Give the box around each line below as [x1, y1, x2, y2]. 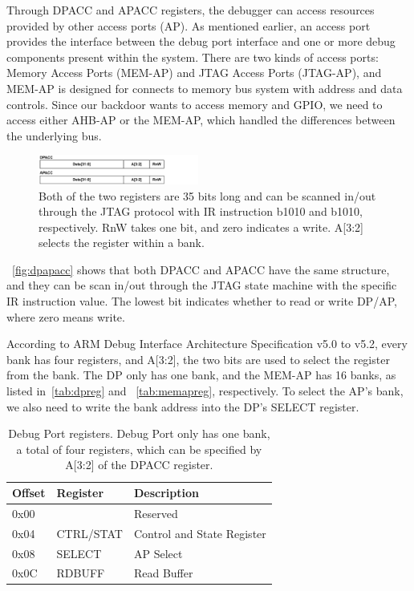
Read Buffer [133, 565, 193, 581]
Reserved [133, 504, 178, 521]
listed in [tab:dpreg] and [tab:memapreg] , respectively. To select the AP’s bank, [6, 383, 404, 399]
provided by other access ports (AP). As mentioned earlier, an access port [6, 17, 371, 34]
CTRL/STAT [56, 524, 123, 541]
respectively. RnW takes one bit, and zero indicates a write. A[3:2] [39, 218, 363, 235]
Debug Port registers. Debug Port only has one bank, [8, 425, 270, 442]
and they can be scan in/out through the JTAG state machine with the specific [6, 277, 397, 293]
